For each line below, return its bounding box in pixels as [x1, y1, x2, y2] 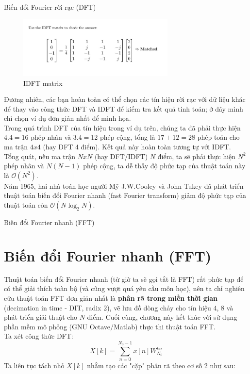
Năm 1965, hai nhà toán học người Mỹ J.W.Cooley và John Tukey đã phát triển [4, 180, 244, 191]
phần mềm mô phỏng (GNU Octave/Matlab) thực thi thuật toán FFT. [4, 321, 216, 331]
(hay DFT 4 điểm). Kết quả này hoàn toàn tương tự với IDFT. [43, 142, 231, 152]
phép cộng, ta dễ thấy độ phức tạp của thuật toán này [83, 161, 246, 171]
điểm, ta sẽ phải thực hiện [157, 151, 236, 161]
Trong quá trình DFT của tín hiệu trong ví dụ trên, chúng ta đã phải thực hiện [4, 122, 241, 132]
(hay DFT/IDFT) [94, 151, 148, 161]
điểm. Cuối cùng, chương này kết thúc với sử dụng [87, 312, 237, 322]
